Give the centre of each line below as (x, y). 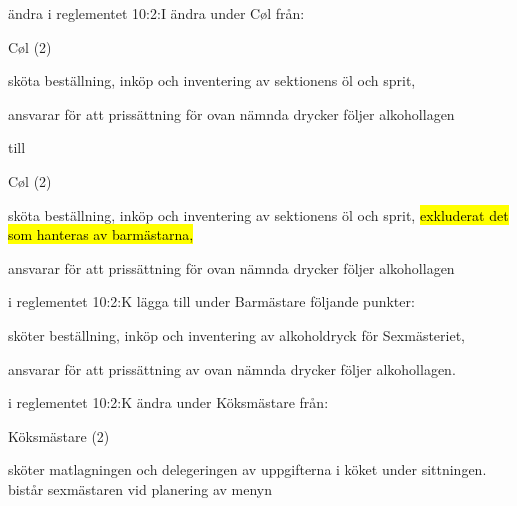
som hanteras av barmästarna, (101, 234)
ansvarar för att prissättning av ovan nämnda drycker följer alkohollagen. (232, 368)
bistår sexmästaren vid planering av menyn (140, 488)
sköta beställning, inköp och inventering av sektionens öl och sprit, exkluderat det (258, 214)
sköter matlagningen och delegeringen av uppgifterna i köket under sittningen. (247, 469)
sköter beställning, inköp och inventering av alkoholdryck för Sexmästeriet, (237, 334)
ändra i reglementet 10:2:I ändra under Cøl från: (156, 13)
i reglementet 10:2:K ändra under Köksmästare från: (168, 402)
